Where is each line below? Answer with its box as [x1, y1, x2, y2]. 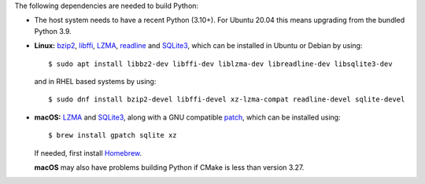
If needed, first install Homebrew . [34, 148, 142, 157]
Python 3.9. [34, 26, 72, 35]
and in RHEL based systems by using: [34, 76, 157, 86]
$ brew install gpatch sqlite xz [48, 131, 177, 140]
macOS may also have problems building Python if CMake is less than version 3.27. [34, 162, 305, 172]
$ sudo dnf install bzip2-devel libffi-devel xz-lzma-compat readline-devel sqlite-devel [48, 95, 405, 104]
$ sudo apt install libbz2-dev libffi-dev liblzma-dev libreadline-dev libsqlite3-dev [48, 59, 393, 68]
